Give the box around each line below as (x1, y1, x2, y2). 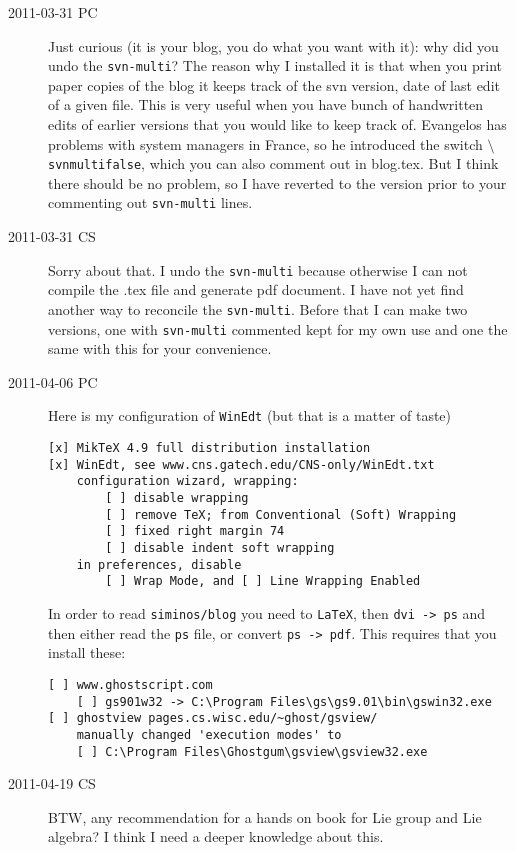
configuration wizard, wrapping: (76, 474, 299, 489)
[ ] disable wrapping (105, 491, 249, 506)
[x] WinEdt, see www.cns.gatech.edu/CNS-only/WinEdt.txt (48, 457, 435, 472)
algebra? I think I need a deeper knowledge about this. (48, 826, 384, 847)
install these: (48, 642, 126, 663)
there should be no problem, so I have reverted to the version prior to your (48, 172, 507, 193)
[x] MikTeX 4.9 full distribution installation (48, 441, 371, 456)
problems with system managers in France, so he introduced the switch (48, 133, 483, 154)
